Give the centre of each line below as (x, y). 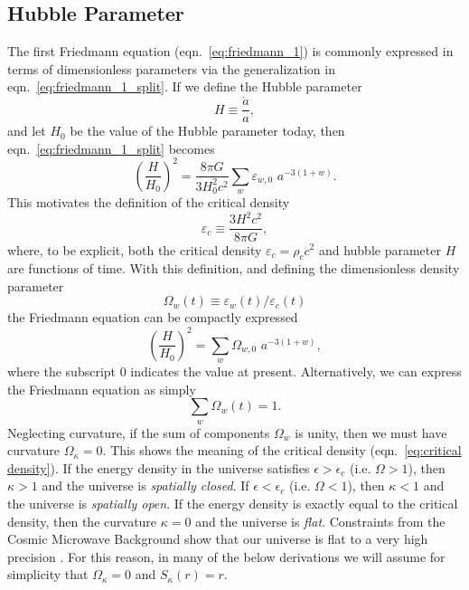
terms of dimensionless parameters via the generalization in (171, 68)
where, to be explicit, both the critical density (135, 249)
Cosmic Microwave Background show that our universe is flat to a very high (218, 539)
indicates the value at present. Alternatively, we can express (296, 371)
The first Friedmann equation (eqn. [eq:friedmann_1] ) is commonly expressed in (230, 51)
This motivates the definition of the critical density (149, 202)
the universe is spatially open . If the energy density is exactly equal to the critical (233, 503)
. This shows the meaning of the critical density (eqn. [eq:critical (282, 450)
